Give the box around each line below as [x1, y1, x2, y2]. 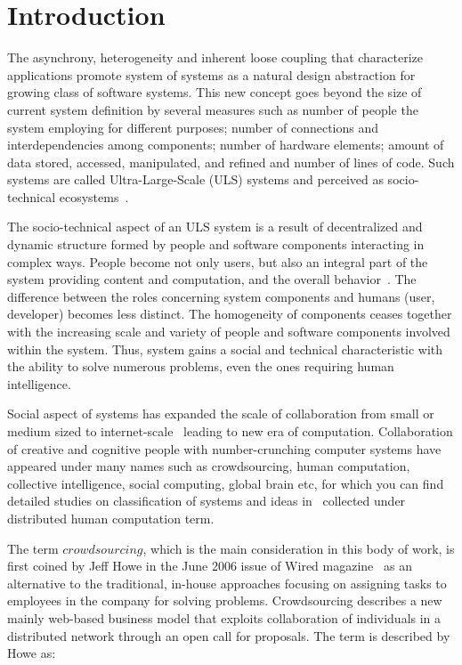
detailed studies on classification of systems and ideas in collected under [7, 491, 406, 510]
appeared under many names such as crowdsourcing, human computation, [7, 457, 410, 475]
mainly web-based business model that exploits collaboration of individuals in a [7, 608, 442, 627]
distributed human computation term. [7, 508, 215, 527]
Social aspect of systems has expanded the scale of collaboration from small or [7, 404, 434, 423]
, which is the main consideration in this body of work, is [142, 539, 455, 557]
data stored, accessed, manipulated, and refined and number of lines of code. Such [7, 152, 455, 171]
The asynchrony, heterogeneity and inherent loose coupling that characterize [7, 48, 424, 67]
